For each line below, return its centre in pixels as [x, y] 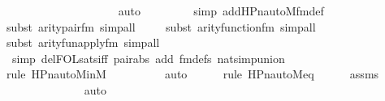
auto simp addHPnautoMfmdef [221, 11]
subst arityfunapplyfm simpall [83, 42]
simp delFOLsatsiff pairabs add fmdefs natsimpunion [148, 58]
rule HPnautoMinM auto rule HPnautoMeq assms [193, 74]
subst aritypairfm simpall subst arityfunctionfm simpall [161, 26]
